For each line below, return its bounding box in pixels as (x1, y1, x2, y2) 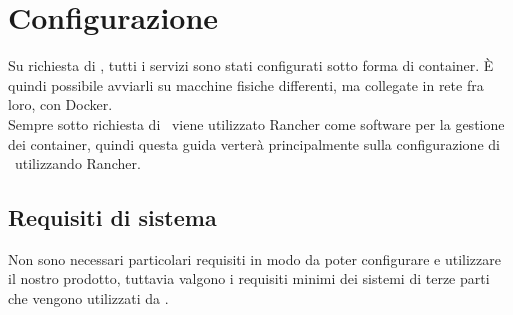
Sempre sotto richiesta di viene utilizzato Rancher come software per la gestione (8, 113, 505, 134)
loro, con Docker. (8, 94, 113, 115)
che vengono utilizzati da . (8, 288, 169, 309)
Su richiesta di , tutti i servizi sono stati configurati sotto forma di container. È (8, 55, 494, 76)
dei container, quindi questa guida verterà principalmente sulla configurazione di (8, 133, 500, 154)
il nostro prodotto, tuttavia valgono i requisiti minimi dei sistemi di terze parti (8, 268, 490, 289)
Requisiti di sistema (8, 202, 217, 233)
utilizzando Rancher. (14, 153, 141, 174)
